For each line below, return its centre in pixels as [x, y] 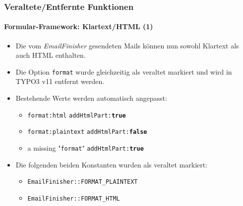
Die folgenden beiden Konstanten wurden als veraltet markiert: [112, 164]
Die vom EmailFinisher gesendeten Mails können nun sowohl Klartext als [127, 45]
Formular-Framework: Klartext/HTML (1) [79, 26]
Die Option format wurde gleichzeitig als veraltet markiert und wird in [124, 71]
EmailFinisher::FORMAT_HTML [74, 198]
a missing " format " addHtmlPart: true [86, 147]
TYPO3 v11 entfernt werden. [60, 81]
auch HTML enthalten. [51, 55]
